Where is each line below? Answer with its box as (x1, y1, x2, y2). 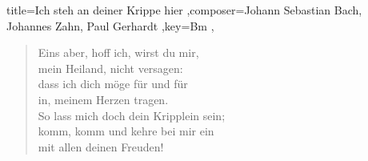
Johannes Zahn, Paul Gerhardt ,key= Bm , (6, 17, 214, 34)
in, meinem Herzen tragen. (38, 91, 169, 107)
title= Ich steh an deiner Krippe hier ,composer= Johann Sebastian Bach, (6, 2, 362, 18)
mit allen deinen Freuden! (38, 138, 164, 155)
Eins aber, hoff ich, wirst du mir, (38, 44, 199, 61)
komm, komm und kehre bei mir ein (38, 123, 214, 139)
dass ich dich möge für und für (38, 75, 188, 92)
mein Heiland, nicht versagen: (38, 59, 183, 76)
